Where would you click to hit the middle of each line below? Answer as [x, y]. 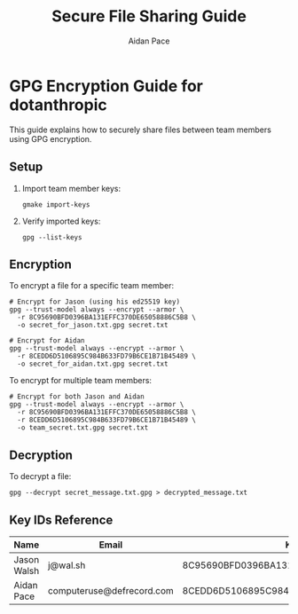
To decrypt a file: [40, 476]
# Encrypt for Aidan [47, 341]
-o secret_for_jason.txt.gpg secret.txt [93, 326]
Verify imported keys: [61, 221]
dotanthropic [59, 105]
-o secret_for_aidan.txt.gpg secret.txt [93, 364]
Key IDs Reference [61, 520]
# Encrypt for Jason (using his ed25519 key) [94, 302]
